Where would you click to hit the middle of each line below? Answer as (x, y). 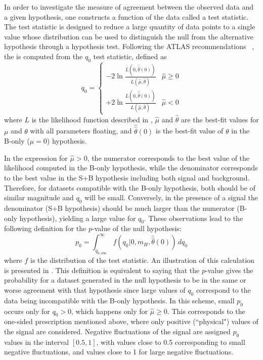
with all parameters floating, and (81, 131)
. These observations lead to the (194, 218)
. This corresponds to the (206, 311)
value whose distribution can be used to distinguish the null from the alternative (129, 36)
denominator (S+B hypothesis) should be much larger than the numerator (119, 208)
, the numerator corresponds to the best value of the (168, 157)
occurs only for (27, 311)
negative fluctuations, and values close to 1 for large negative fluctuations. (119, 352)
